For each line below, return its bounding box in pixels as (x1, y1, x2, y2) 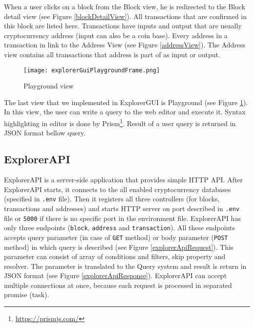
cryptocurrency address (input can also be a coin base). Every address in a (4, 30, 228, 40)
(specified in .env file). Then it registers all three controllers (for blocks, (4, 194, 220, 204)
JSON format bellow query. (4, 128, 86, 138)
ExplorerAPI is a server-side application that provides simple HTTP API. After (4, 174, 243, 185)
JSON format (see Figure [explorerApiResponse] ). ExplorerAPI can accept (4, 270, 227, 281)
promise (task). (4, 289, 49, 300)
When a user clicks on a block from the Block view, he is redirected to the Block (4, 1, 245, 11)
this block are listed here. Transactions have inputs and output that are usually (4, 21, 242, 31)
